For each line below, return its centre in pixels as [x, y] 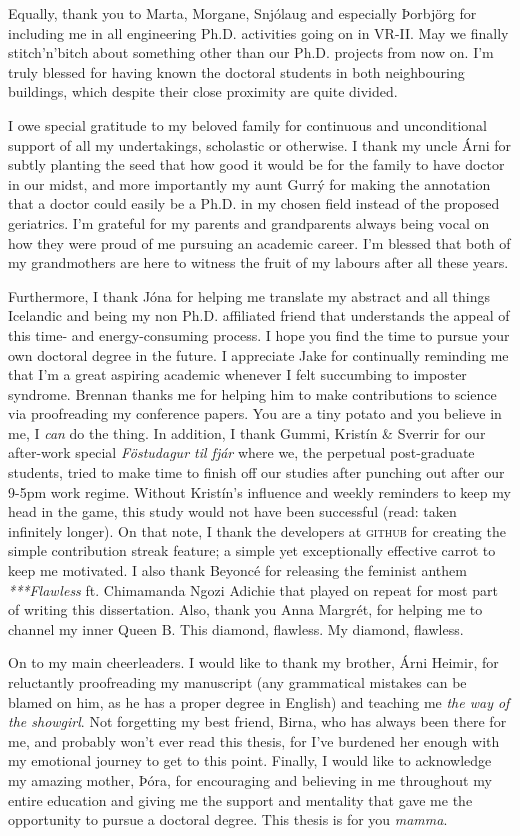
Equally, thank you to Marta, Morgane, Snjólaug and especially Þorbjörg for [242, 13]
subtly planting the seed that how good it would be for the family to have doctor [256, 164]
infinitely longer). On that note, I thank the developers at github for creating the [257, 530]
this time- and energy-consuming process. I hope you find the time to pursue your [259, 334]
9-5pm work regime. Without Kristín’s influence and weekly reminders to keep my [259, 491]
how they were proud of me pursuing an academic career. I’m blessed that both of [259, 242]
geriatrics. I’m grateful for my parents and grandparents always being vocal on [249, 222]
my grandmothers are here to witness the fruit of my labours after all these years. [258, 262]
